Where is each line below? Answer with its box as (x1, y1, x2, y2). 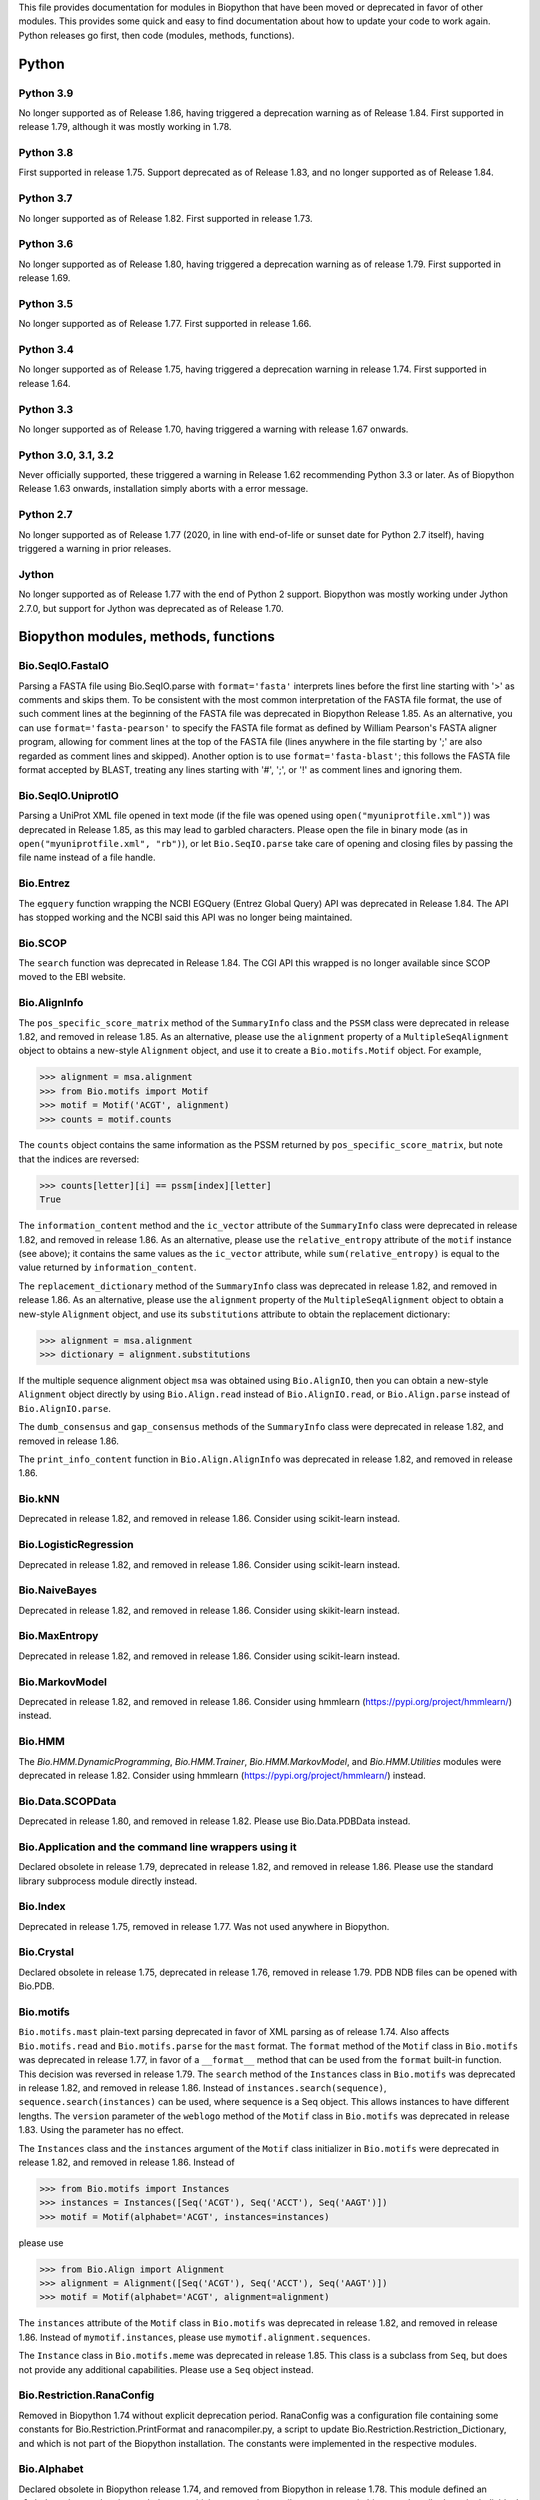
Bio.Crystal (18, 1945, 75, 1959)
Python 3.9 (18, 86, 74, 100)
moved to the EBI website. (18, 971, 127, 983)
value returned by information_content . (18, 1261, 197, 1274)
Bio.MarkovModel (18, 1675, 107, 1689)
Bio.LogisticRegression (18, 1538, 134, 1552)
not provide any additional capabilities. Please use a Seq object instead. (18, 2363, 314, 2375)
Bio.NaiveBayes (18, 1583, 97, 1597)
